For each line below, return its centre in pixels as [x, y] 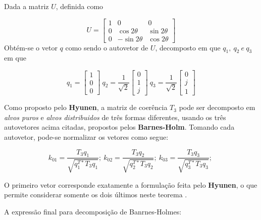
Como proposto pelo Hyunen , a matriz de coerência [86, 107]
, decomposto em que [188, 47]
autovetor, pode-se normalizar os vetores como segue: [86, 136]
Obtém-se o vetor [31, 47]
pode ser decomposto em [217, 107]
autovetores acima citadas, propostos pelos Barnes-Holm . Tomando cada [119, 127]
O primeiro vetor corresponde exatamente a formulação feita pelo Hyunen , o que [131, 184]
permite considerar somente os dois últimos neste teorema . [96, 195]
